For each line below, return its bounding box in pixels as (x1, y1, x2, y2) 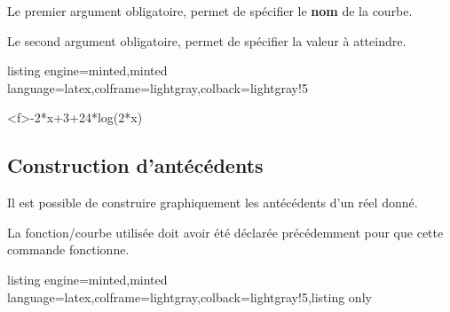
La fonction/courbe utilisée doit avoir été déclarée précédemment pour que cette (7, 222, 444, 241)
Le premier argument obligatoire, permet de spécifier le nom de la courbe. (7, 2, 413, 19)
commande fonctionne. (7, 240, 130, 259)
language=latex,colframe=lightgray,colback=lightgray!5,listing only (7, 287, 372, 306)
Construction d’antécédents (7, 152, 264, 179)
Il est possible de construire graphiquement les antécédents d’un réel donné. (7, 193, 418, 212)
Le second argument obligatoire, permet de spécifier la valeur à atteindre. (7, 31, 407, 50)
